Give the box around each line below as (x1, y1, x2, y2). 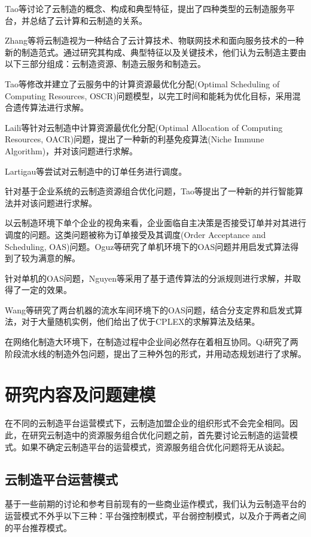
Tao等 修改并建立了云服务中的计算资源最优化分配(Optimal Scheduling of (5, 77, 280, 90)
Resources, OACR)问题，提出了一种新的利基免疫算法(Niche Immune (5, 133, 264, 145)
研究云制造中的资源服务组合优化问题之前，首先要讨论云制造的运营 (29, 428, 289, 441)
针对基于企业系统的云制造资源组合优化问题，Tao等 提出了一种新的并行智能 (5, 185, 295, 197)
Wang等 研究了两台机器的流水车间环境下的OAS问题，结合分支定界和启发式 (5, 303, 294, 316)
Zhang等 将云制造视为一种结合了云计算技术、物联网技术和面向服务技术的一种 (5, 34, 304, 47)
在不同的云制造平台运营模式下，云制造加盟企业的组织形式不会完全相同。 (5, 417, 289, 429)
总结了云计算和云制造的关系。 (29, 14, 147, 26)
